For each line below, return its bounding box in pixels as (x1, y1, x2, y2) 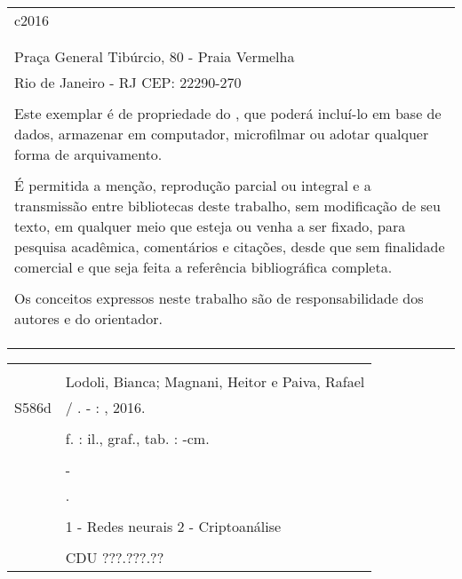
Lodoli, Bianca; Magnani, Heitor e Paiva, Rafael (65, 371, 365, 392)
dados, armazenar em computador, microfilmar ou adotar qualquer (14, 123, 429, 144)
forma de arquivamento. (14, 144, 163, 164)
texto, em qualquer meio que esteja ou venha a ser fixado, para (14, 216, 406, 236)
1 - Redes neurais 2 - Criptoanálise (65, 516, 282, 536)
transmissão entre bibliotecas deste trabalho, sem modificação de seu (14, 195, 441, 216)
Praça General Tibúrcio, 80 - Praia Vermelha (14, 46, 295, 67)
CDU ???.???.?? (65, 547, 164, 567)
